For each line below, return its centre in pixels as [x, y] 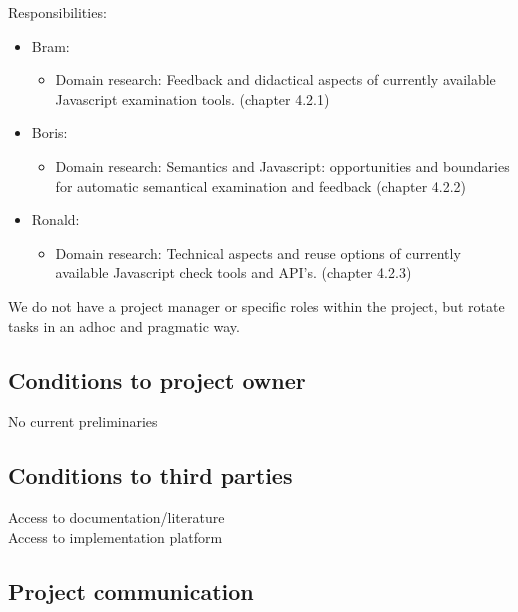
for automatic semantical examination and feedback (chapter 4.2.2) [261, 185]
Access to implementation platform [115, 536]
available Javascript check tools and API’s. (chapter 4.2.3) [233, 272]
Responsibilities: [57, 12]
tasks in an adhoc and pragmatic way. [124, 325]
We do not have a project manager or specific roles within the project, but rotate [256, 305]
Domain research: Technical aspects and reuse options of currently [258, 252]
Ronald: [55, 219]
